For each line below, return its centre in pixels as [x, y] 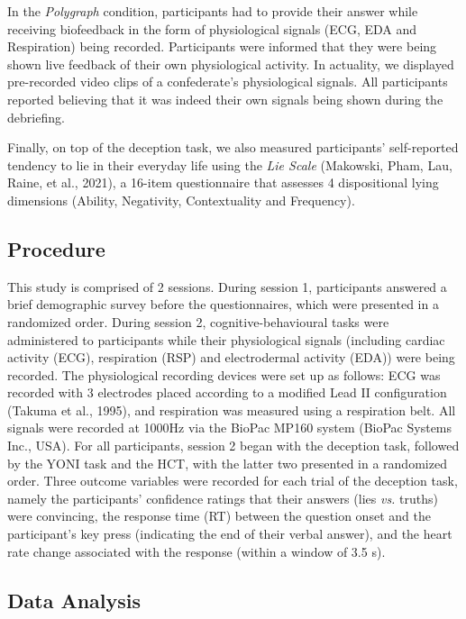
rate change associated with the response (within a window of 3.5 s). [196, 551]
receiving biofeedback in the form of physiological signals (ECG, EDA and [212, 28]
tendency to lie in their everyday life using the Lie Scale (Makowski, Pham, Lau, [230, 164]
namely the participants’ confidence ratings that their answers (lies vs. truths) [223, 498]
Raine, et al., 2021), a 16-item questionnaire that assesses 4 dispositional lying [223, 182]
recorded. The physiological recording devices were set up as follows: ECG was [224, 374]
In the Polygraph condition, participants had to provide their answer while [213, 11]
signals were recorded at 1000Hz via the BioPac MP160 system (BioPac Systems [230, 428]
